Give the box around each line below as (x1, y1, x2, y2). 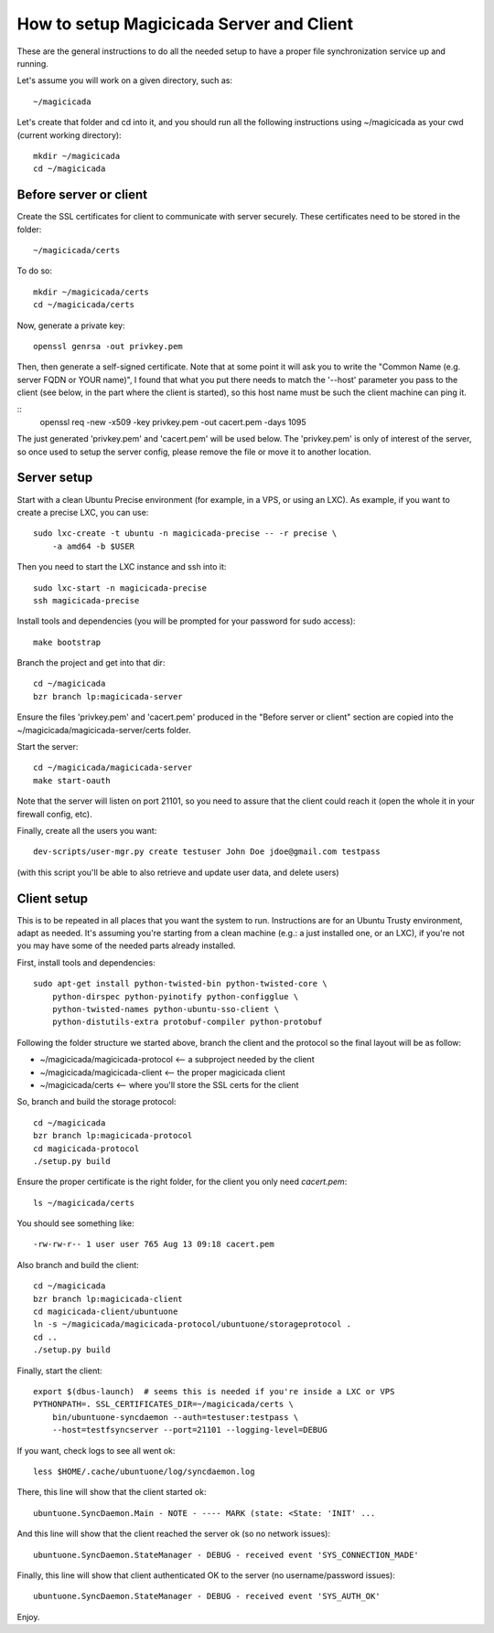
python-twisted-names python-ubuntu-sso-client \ (51, 1004, 279, 1015)
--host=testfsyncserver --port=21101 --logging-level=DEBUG (51, 1425, 328, 1436)
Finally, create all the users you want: (16, 825, 157, 836)
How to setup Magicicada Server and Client (16, 14, 354, 34)
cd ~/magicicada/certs (33, 300, 135, 310)
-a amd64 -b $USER (51, 540, 135, 551)
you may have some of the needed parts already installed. (16, 940, 236, 951)
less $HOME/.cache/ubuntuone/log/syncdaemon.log (33, 1466, 255, 1477)
